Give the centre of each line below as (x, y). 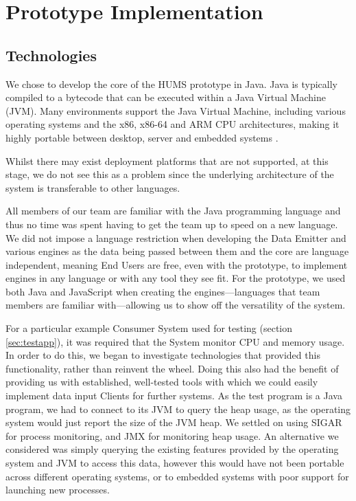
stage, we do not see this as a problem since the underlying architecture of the (170, 174)
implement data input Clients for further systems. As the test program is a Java (174, 396)
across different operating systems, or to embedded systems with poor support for (177, 476)
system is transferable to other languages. (93, 187)
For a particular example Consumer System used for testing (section (149, 328)
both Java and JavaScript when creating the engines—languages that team (163, 291)
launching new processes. (58, 490)
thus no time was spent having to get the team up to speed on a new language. (172, 224)
